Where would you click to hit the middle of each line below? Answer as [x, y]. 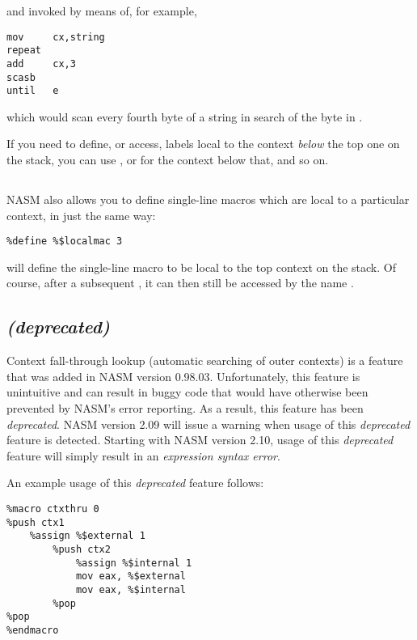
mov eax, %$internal [131, 589]
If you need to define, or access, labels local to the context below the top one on [203, 144]
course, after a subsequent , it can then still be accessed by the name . [180, 283]
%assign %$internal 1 [134, 563]
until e [33, 91]
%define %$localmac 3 [65, 242]
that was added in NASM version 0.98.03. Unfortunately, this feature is [183, 376]
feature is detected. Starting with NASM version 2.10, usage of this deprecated [200, 440]
